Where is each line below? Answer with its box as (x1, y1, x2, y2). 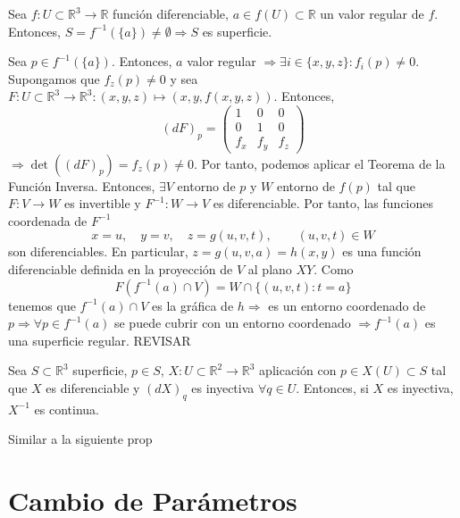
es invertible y (64, 194, 141, 213)
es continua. (34, 399, 99, 418)
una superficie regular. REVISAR (8, 330, 191, 349)
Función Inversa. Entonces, (8, 176, 155, 195)
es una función (342, 242, 422, 261)
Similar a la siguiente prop (8, 430, 153, 448)
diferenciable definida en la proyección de (8, 259, 233, 278)
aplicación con (259, 361, 337, 380)
